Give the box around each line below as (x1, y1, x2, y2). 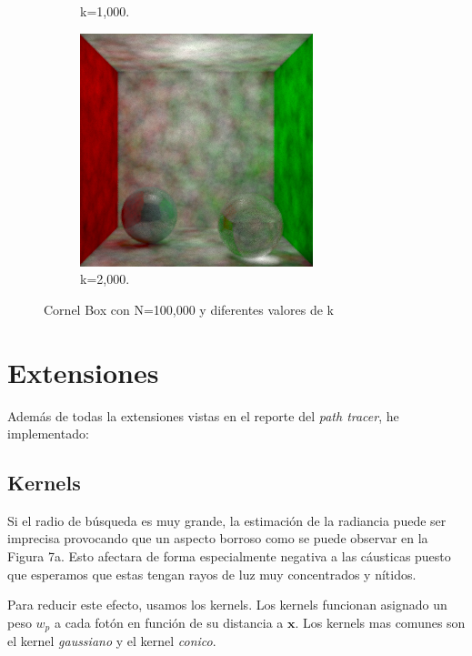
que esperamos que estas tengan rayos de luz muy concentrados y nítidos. (7, 564, 417, 583)
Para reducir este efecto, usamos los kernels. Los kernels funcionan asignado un (7, 595, 447, 614)
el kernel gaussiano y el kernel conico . (7, 631, 216, 651)
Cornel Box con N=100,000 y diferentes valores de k (44, 299, 334, 318)
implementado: (7, 424, 89, 443)
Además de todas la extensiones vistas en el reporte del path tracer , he (7, 406, 399, 425)
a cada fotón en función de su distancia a (54, 612, 284, 631)
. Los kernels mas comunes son (295, 612, 466, 631)
